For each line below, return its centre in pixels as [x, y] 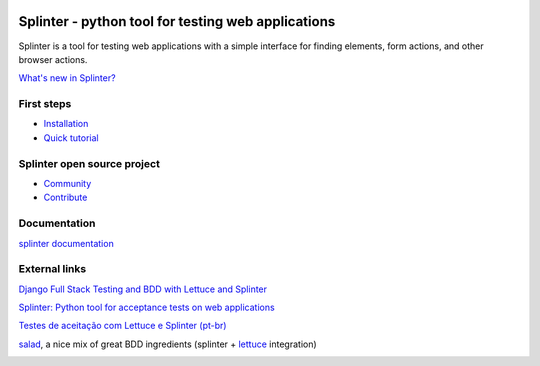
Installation [66, 124]
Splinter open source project [89, 163]
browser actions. [53, 59]
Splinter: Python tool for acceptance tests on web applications [146, 307]
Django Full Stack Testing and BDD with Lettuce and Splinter [143, 289]
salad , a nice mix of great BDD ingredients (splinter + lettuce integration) [167, 344]
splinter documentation [66, 243]
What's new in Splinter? [67, 78]
